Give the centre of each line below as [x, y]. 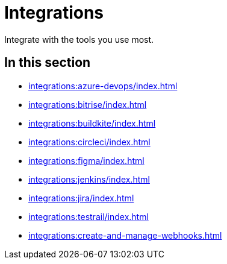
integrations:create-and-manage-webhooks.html [125, 235]
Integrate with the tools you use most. [79, 39]
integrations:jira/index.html [81, 198]
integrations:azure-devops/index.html [103, 86]
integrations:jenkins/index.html [89, 179]
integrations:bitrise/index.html [88, 104]
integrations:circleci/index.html [89, 142]
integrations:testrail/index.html [89, 216]
